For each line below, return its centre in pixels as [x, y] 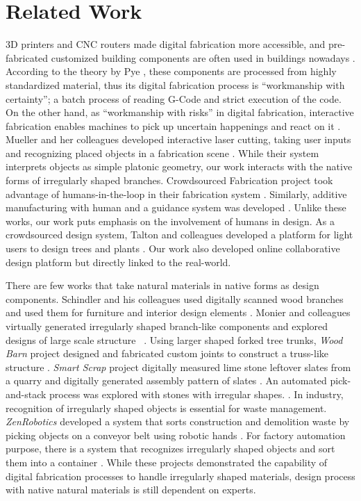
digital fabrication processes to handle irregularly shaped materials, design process [180, 476]
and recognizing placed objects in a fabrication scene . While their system [162, 153]
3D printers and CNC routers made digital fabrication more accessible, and [166, 44]
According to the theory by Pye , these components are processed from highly [171, 71]
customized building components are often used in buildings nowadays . [203, 57]
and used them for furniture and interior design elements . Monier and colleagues [178, 312]
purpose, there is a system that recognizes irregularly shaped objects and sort [170, 449]
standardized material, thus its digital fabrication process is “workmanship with [175, 84]
